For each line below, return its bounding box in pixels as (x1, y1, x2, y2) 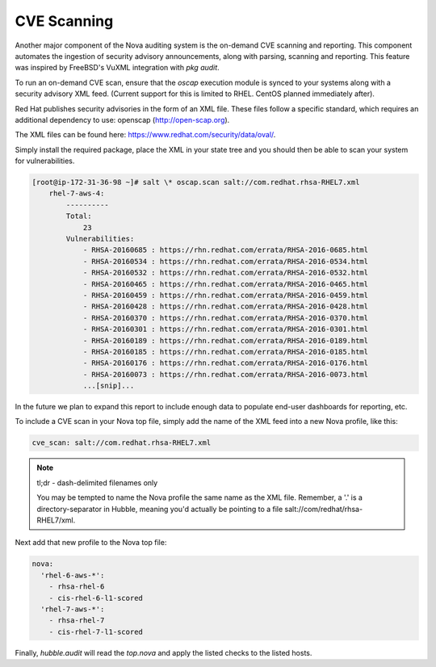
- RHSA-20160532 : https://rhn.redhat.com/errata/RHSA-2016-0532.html (82, 268, 369, 278)
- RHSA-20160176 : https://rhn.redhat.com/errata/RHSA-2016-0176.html (82, 359, 369, 367)
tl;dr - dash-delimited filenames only (36, 477, 158, 488)
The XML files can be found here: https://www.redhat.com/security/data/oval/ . (15, 130, 276, 140)
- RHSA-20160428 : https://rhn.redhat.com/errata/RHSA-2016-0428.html (82, 302, 369, 311)
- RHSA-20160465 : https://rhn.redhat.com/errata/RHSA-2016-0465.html (82, 279, 369, 288)
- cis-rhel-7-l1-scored (48, 627, 143, 636)
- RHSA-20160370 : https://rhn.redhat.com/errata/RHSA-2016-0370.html (82, 313, 369, 322)
